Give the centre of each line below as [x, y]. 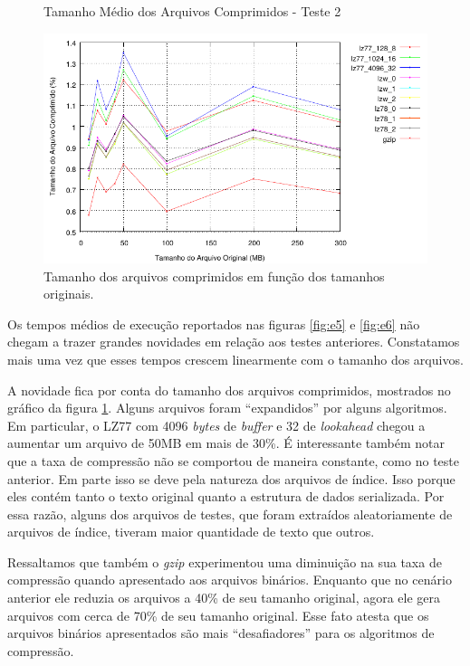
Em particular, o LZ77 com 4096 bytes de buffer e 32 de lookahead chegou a [216, 425]
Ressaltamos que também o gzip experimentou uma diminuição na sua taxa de [225, 561]
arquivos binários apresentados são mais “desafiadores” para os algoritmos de [221, 633]
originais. [69, 294]
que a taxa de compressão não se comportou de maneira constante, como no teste [233, 460]
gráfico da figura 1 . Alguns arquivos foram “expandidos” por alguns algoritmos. [227, 408]
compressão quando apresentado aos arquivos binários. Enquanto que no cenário [230, 580]
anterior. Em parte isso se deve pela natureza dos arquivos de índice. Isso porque [231, 478]
